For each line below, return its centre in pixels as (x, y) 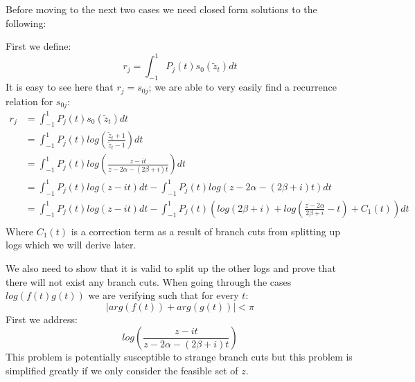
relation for (29, 101)
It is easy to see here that (60, 87)
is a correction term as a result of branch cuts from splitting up (205, 231)
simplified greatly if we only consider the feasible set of (122, 370)
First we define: (38, 46)
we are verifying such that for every (164, 295)
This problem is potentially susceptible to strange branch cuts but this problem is (179, 357)
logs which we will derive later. (71, 245)
